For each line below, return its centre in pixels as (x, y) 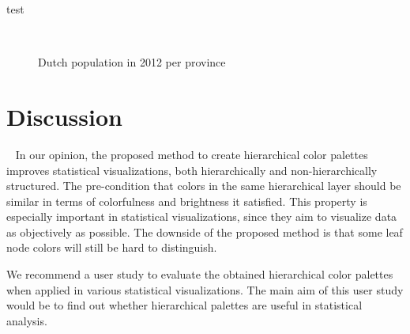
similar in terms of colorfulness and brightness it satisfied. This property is (187, 201)
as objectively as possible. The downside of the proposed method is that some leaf (205, 232)
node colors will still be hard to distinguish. (112, 247)
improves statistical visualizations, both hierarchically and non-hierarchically (192, 170)
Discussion (64, 116)
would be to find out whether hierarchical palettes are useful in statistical (184, 305)
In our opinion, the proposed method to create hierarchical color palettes (192, 154)
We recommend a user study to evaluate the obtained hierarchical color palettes (200, 274)
